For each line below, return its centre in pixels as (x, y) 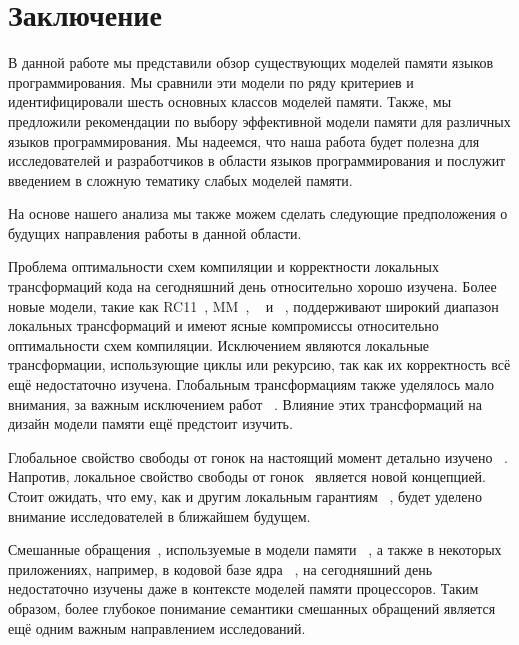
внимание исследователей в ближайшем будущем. (159, 515)
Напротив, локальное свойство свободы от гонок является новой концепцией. (247, 476)
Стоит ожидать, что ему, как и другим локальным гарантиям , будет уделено (245, 496)
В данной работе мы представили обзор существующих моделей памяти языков (251, 62)
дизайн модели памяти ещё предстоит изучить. (150, 423)
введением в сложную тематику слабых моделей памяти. (180, 179)
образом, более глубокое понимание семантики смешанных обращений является (252, 607)
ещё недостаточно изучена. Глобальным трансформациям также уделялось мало (251, 384)
